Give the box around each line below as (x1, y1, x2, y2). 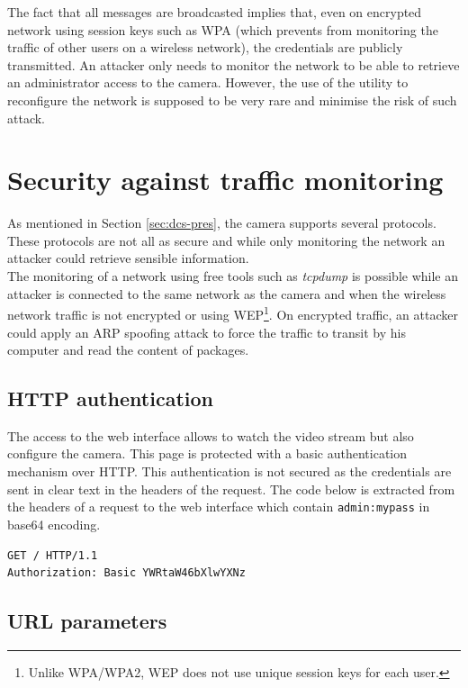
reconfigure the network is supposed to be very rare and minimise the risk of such (7, 90, 457, 109)
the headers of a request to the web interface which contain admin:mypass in (7, 497, 430, 516)
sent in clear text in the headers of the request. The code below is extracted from (7, 479, 455, 498)
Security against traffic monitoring (7, 161, 444, 198)
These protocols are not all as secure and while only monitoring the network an (7, 231, 445, 249)
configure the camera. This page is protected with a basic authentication (7, 444, 408, 463)
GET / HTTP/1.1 (7, 548, 98, 562)
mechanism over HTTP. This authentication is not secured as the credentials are (7, 462, 452, 481)
